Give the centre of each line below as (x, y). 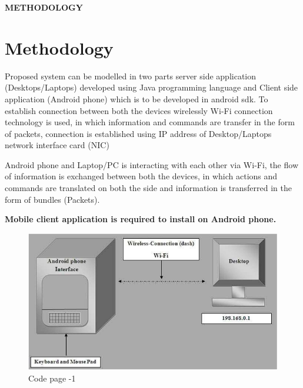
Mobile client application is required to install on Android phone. (141, 219)
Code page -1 (52, 378)
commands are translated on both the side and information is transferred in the (148, 188)
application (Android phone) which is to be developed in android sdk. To (136, 98)
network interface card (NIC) (57, 145)
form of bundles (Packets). (52, 199)
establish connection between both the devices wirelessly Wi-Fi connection (139, 110)
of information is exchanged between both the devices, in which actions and (141, 176)
